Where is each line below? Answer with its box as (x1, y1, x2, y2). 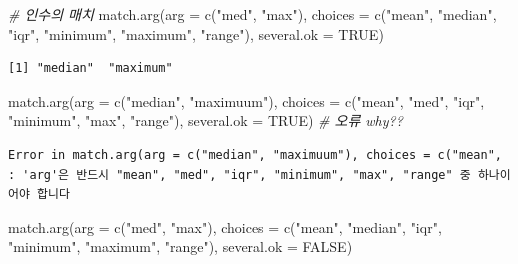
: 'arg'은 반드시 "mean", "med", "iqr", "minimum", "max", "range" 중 (8, 167, 471, 182)
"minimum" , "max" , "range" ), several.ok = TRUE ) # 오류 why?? (8, 110, 403, 131)
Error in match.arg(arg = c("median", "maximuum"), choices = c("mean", (8, 147, 502, 162)
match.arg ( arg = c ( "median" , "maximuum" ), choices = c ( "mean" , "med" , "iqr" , (8, 90, 485, 111)
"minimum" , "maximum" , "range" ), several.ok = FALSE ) (8, 236, 353, 257)
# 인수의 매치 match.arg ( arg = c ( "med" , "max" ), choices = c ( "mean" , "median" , (8, 4, 497, 24)
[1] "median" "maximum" (8, 61, 173, 76)
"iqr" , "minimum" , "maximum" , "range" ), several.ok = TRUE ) (8, 23, 384, 44)
